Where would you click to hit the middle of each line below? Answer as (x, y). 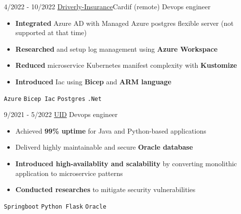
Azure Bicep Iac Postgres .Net (53, 99)
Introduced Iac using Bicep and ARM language (93, 81)
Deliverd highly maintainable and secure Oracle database (104, 147)
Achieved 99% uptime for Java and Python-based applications (111, 130)
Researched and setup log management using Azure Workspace (116, 49)
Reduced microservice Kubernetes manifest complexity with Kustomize (126, 65)
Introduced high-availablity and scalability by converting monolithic (126, 163)
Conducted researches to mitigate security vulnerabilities (105, 189)
